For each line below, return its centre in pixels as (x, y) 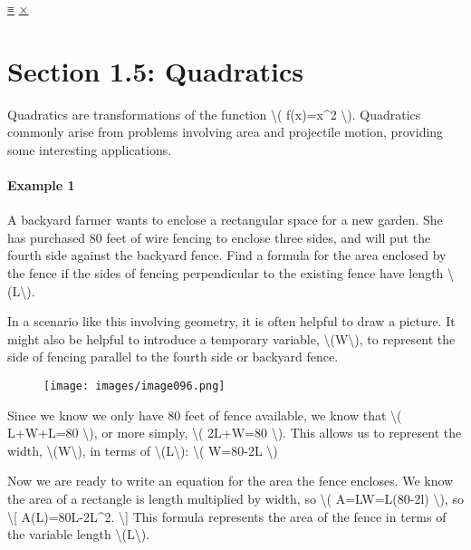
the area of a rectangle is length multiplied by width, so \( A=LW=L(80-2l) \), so (235, 499)
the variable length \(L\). (78, 534)
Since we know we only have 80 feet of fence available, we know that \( (205, 415)
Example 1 (41, 185)
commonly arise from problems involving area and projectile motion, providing (226, 132)
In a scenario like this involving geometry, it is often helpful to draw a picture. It (231, 321)
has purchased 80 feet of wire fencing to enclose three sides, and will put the (219, 237)
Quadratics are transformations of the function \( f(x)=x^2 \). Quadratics (214, 114)
